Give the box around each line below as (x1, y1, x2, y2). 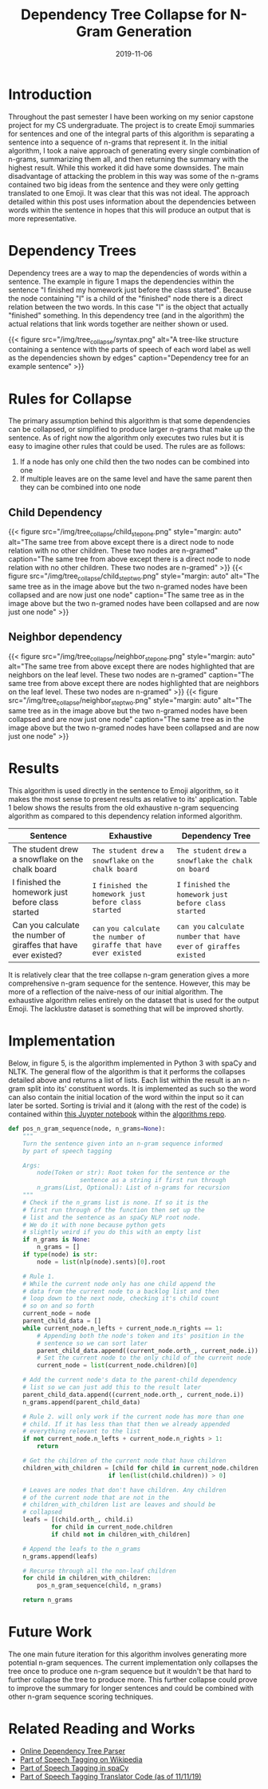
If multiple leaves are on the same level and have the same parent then (19, 474, 253, 484)
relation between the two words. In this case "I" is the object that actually (8, 302, 249, 311)
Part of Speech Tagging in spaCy (19, 1763, 129, 1772)
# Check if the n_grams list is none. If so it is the (22, 1198, 209, 1207)
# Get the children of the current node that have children (22, 1457, 227, 1465)
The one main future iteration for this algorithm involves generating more (8, 1649, 247, 1659)
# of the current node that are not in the (22, 1493, 170, 1501)
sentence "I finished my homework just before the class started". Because (8, 285, 252, 295)
